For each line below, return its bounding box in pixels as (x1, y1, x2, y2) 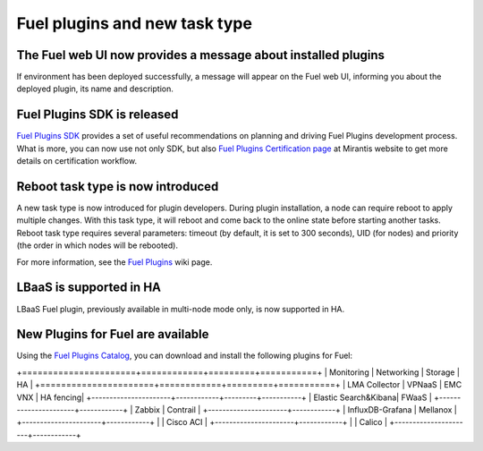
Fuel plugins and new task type (16, 13, 252, 33)
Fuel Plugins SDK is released (16, 107, 179, 123)
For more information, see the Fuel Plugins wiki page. (16, 256, 213, 268)
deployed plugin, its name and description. (16, 83, 174, 94)
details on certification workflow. (16, 156, 138, 166)
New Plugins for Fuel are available (16, 327, 209, 342)
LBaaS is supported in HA (16, 280, 161, 295)
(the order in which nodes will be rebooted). (16, 240, 179, 251)
